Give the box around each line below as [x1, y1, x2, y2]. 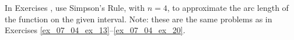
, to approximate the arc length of [167, 2, 289, 13]
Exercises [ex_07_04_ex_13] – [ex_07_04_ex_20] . [5, 24, 185, 36]
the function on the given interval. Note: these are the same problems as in [5, 13, 272, 25]
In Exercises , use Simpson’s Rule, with [5, 2, 145, 13]
